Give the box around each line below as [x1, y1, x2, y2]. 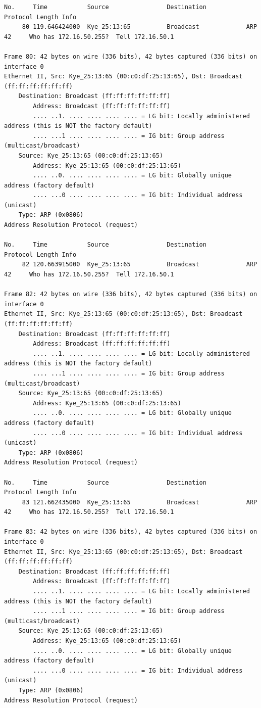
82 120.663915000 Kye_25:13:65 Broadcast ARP [22, 261, 257, 268]
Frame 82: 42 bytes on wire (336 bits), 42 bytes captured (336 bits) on [4, 291, 257, 298]
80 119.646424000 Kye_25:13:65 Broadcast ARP [22, 23, 257, 31]
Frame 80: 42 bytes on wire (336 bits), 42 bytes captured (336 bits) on [4, 53, 257, 60]
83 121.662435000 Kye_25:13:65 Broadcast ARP [22, 498, 257, 506]
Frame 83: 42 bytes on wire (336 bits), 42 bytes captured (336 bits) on [4, 528, 257, 536]
